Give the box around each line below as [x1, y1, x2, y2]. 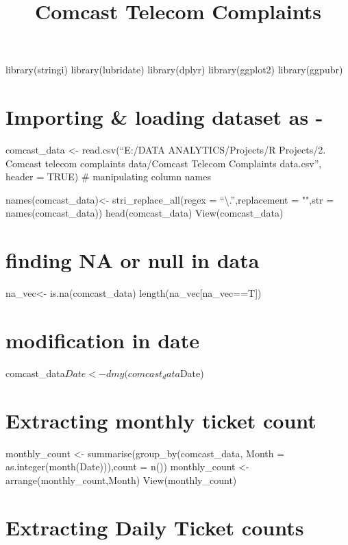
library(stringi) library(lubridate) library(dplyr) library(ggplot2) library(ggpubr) [5, 62, 343, 77]
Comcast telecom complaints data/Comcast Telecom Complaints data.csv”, [5, 156, 322, 170]
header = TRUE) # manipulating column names [5, 169, 211, 184]
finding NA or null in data [5, 246, 260, 274]
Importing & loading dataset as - [5, 103, 323, 131]
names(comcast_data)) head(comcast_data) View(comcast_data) [5, 206, 284, 220]
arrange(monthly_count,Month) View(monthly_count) [5, 472, 237, 487]
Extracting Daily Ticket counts [5, 513, 304, 541]
